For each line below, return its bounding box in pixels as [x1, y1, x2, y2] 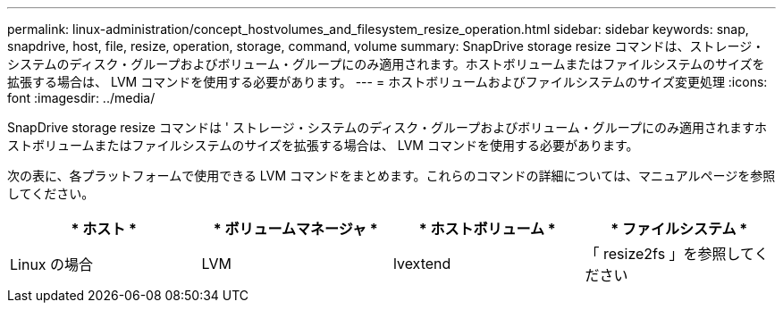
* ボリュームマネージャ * [213, 220, 378, 238]
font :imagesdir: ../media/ [7, 90, 156, 105]
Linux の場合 [10, 256, 94, 273]
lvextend [393, 255, 451, 272]
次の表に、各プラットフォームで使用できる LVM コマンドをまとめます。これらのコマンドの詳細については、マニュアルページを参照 [7, 168, 776, 183]
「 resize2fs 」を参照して [585, 245, 754, 263]
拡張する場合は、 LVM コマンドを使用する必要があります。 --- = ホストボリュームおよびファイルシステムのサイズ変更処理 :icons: [7, 74, 768, 89]
